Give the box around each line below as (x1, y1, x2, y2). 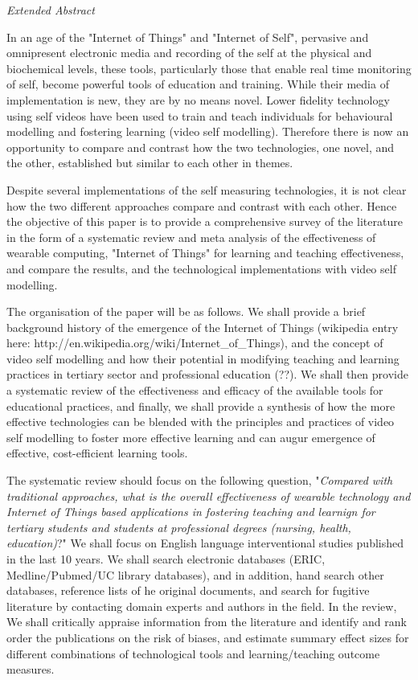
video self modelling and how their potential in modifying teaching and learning (6, 350, 400, 367)
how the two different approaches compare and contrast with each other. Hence (6, 197, 397, 214)
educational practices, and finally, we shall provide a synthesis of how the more (6, 397, 395, 414)
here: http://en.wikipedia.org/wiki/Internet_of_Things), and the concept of (6, 334, 383, 351)
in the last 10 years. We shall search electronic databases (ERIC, (6, 551, 326, 567)
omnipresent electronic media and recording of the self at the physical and (6, 44, 372, 61)
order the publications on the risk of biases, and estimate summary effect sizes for (6, 629, 409, 645)
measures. (6, 661, 55, 678)
